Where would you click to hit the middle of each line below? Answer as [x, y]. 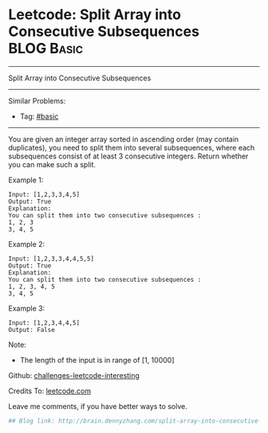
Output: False [32, 330]
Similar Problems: [37, 100]
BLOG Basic [46, 49]
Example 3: [27, 308]
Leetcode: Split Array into [95, 15]
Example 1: [26, 180]
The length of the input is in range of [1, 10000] [97, 360]
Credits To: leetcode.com [50, 391]
